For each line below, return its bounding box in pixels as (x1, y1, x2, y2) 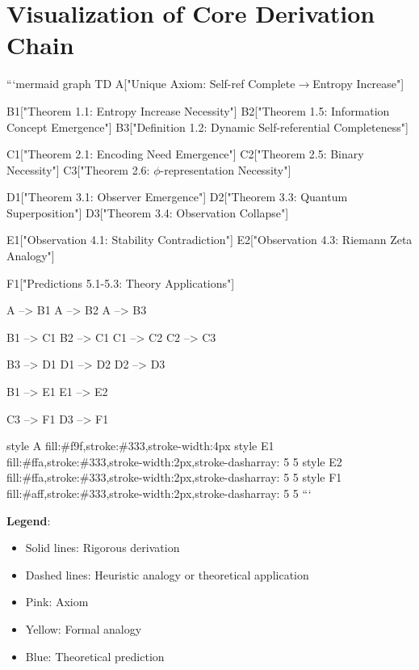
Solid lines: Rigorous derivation (25, 539, 180, 556)
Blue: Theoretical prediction (25, 647, 165, 664)
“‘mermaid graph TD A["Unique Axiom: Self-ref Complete (6, 75, 295, 92)
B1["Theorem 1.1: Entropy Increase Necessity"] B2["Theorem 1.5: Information (6, 102, 390, 119)
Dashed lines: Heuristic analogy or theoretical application (25, 566, 309, 583)
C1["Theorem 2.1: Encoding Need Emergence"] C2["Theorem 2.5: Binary (6, 145, 364, 162)
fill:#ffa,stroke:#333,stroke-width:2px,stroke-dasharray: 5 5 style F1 (6, 469, 342, 486)
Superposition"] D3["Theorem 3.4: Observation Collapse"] (6, 204, 289, 221)
